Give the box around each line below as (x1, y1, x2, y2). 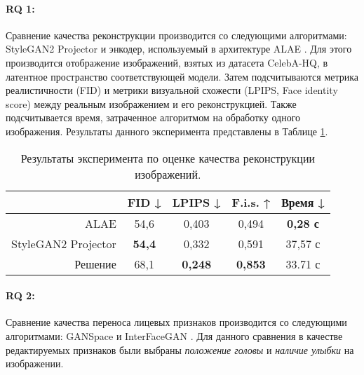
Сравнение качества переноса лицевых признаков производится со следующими (6, 315, 347, 329)
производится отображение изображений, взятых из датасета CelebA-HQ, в (6, 55, 328, 69)
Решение (74, 255, 116, 272)
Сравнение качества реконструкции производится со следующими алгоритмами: (6, 27, 347, 42)
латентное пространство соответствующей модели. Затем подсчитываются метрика (6, 69, 359, 83)
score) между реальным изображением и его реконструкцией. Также (6, 96, 297, 111)
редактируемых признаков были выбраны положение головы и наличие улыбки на (6, 342, 354, 357)
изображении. (6, 356, 64, 371)
